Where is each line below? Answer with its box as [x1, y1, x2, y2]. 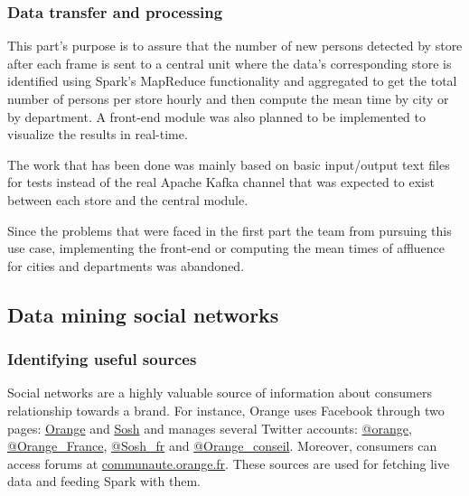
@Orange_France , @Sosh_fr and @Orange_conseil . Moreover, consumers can [7, 436, 437, 455]
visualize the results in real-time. [7, 125, 188, 144]
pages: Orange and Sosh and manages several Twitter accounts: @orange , [7, 418, 412, 437]
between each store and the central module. [7, 190, 249, 209]
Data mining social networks [7, 300, 279, 328]
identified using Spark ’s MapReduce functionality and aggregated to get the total [7, 71, 457, 90]
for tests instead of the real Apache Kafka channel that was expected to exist [7, 173, 435, 192]
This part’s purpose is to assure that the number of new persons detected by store [7, 36, 463, 55]
